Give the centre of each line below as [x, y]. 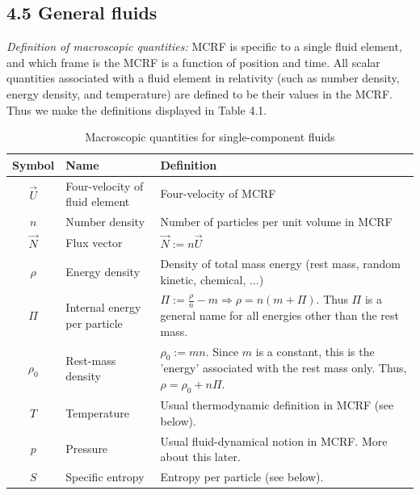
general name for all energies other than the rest [279, 315]
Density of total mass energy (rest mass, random [280, 263]
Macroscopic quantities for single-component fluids [210, 137]
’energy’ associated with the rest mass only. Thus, [283, 368]
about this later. [200, 457]
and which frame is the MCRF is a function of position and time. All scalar [193, 62]
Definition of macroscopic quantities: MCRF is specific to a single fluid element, [204, 46]
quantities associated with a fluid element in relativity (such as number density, [203, 78]
